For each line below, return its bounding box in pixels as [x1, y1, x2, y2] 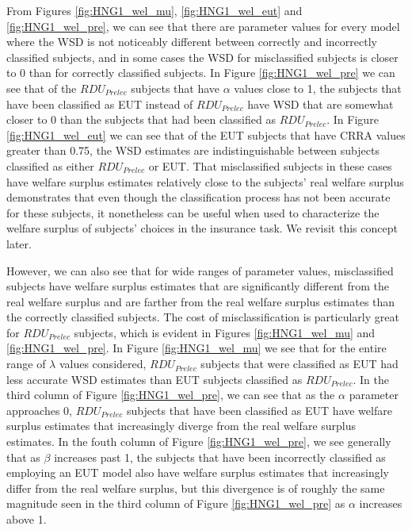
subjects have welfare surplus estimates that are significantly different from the [6, 278, 389, 294]
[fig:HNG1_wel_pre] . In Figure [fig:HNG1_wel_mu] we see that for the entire [6, 340, 387, 356]
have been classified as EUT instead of [6, 95, 193, 112]
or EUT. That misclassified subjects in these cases [148, 157, 392, 174]
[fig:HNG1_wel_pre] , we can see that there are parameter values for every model [6, 17, 400, 34]
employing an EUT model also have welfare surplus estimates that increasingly [6, 464, 389, 481]
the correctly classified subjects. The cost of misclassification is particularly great [6, 309, 399, 325]
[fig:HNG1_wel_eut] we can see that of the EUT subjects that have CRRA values [6, 126, 406, 143]
